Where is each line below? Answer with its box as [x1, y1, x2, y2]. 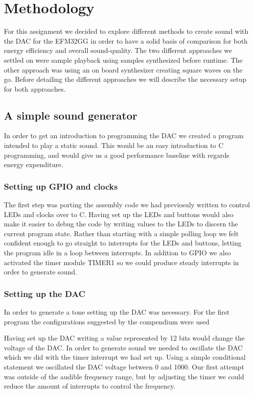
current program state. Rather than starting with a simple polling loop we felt [4, 228, 239, 238]
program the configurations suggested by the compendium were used [4, 316, 209, 326]
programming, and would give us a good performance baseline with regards [4, 149, 230, 160]
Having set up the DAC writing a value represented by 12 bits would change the [4, 333, 245, 343]
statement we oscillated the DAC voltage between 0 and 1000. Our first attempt [4, 362, 244, 372]
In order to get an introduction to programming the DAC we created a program [4, 130, 244, 141]
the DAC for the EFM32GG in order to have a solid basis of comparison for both [4, 35, 248, 46]
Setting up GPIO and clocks [4, 180, 118, 192]
